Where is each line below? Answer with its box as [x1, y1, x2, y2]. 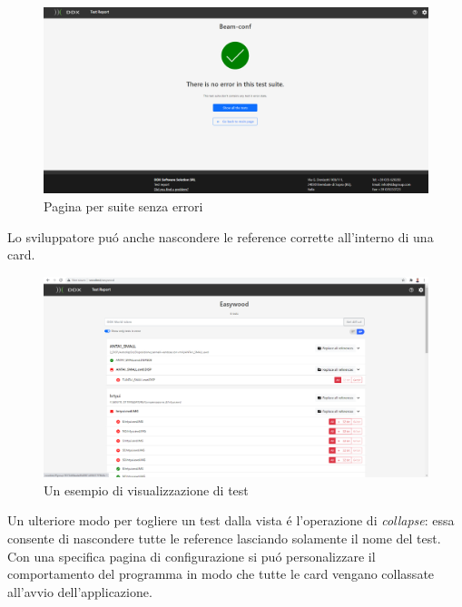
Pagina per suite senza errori [44, 196, 203, 215]
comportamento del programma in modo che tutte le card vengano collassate [7, 564, 435, 583]
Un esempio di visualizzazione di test [44, 480, 249, 499]
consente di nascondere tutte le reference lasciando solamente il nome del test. [7, 529, 441, 548]
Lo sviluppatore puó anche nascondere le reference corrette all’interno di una [7, 227, 434, 246]
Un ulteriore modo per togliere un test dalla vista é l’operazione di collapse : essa [7, 511, 455, 530]
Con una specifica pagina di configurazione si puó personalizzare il [7, 546, 376, 565]
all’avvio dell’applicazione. [7, 582, 152, 601]
